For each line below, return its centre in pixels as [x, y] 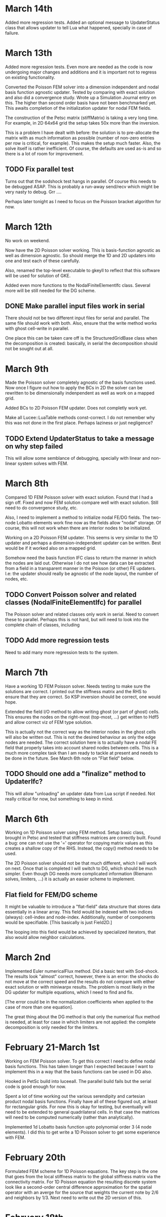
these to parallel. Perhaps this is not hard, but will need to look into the [77, 619]
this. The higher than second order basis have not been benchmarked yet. [81, 103]
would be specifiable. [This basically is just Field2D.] [59, 923]
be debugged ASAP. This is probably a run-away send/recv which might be [82, 186]
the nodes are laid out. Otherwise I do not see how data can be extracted [80, 563]
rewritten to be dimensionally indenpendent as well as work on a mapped [80, 393]
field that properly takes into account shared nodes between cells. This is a [82, 747]
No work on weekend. [28, 240]
